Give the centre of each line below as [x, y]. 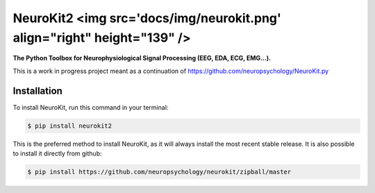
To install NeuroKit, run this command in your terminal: [91, 107]
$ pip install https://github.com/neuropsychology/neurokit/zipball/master [159, 171]
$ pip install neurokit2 [70, 126]
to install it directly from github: [57, 153]
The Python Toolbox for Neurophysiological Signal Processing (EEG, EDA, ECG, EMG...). [142, 58]
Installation [37, 91]
